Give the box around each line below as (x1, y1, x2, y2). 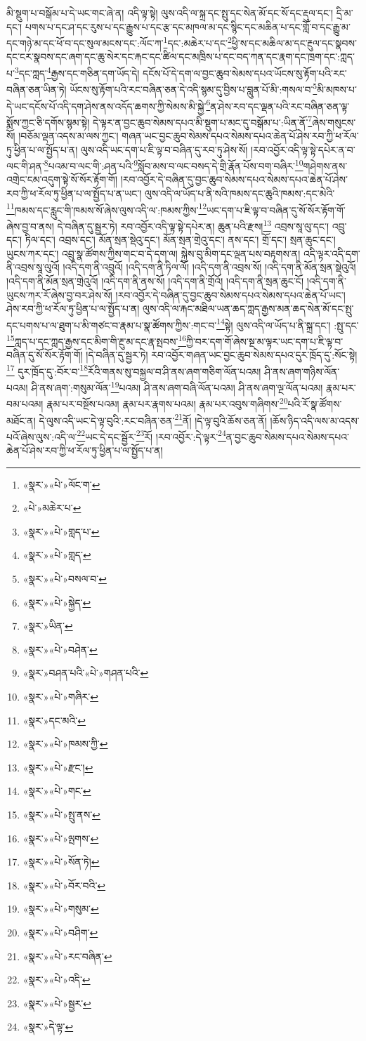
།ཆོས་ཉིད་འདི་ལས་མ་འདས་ (270, 413, 360, 427)
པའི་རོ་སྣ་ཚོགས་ (287, 396, 342, 411)
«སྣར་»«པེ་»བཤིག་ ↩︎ (22, 924, 98, 939)
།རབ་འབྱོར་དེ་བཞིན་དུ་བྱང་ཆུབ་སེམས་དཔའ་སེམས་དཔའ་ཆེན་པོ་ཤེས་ (120, 172, 348, 187)
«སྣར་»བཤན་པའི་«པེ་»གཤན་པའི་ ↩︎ (22, 665, 149, 680)
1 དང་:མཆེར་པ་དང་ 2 (163, 34, 232, 50)
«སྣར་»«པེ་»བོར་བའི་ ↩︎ (22, 877, 106, 892)
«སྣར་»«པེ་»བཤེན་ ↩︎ (22, 642, 98, 656)
